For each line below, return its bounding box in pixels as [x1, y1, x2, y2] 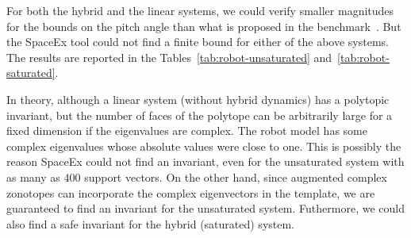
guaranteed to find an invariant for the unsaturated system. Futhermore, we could [6, 200, 405, 217]
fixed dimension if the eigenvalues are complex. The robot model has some [6, 122, 367, 139]
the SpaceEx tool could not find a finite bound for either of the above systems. [6, 33, 389, 50]
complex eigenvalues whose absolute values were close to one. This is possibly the [6, 137, 401, 154]
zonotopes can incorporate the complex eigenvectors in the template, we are [6, 184, 375, 201]
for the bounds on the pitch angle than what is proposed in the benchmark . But [6, 17, 401, 34]
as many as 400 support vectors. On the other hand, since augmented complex [6, 168, 387, 185]
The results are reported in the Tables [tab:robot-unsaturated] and [6, 48, 332, 65]
